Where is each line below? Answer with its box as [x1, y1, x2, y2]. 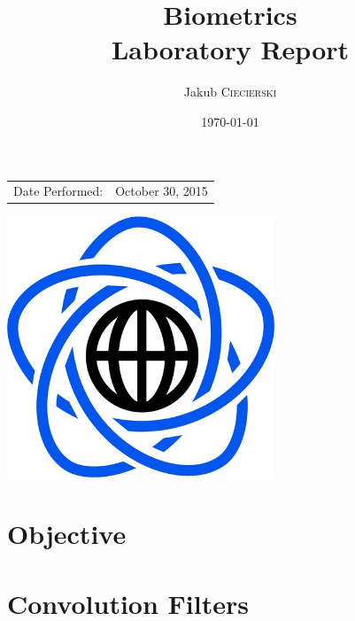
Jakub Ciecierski [183, 82, 277, 101]
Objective [7, 516, 127, 552]
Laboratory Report [111, 31, 350, 67]
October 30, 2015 [115, 182, 208, 200]
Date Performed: [13, 182, 104, 200]
